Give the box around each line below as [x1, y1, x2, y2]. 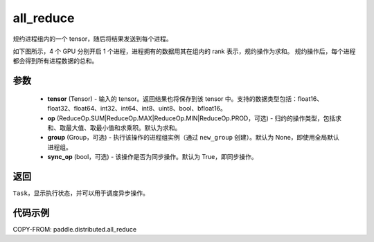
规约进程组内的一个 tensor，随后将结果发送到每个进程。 [12, 35, 172, 43]
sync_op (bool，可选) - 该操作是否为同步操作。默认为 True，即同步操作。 [47, 153, 258, 161]
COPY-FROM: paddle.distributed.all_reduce [12, 225, 137, 233]
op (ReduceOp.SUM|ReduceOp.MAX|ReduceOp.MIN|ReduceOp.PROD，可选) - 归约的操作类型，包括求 [47, 114, 342, 122]
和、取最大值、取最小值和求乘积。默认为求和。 [47, 123, 181, 131]
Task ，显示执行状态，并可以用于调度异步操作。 [12, 189, 149, 197]
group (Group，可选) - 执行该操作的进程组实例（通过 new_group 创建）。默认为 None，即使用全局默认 [47, 133, 339, 142]
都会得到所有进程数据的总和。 [12, 57, 98, 65]
